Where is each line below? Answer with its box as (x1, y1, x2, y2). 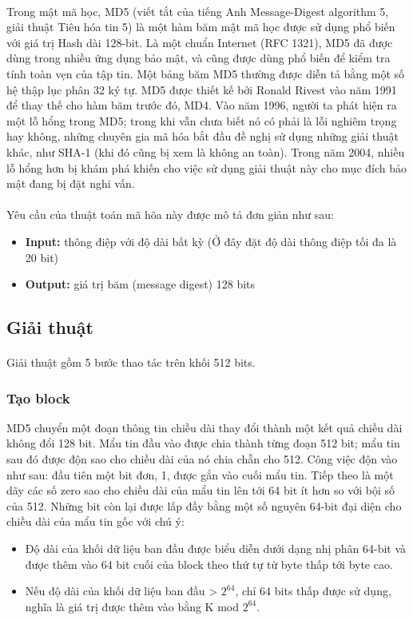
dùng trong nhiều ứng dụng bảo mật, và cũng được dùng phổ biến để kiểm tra (6, 50, 391, 66)
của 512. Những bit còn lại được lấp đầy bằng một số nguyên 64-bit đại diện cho (6, 497, 402, 514)
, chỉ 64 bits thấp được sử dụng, (235, 582, 391, 599)
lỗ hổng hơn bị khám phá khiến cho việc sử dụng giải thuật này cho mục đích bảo (6, 159, 407, 176)
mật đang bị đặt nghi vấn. (6, 175, 135, 192)
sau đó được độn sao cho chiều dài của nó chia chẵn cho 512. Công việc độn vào (6, 451, 398, 467)
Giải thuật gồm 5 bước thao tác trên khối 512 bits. (6, 354, 256, 371)
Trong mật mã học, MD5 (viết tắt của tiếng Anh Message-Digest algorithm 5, (6, 2, 389, 19)
